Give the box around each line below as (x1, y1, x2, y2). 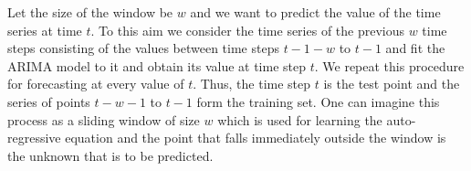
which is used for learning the (217, 110, 382, 129)
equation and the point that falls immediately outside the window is (65, 128, 446, 147)
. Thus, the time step (193, 74, 311, 93)
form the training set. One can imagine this (196, 91, 440, 111)
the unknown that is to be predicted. (7, 145, 214, 165)
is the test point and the (323, 74, 460, 93)
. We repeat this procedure (314, 56, 465, 75)
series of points (7, 91, 90, 111)
